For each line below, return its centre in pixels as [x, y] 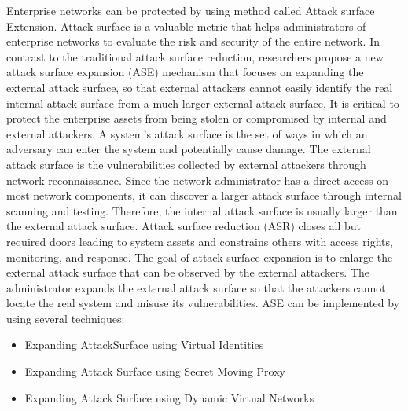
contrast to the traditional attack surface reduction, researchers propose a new [195, 56]
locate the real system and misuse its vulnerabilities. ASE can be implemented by [203, 303]
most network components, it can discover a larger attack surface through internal [204, 195]
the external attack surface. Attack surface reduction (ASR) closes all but [184, 226]
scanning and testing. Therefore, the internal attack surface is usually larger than [202, 210]
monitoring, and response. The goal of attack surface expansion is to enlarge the [200, 257]
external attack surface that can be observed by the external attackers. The [188, 272]
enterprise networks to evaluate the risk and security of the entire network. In [193, 41]
